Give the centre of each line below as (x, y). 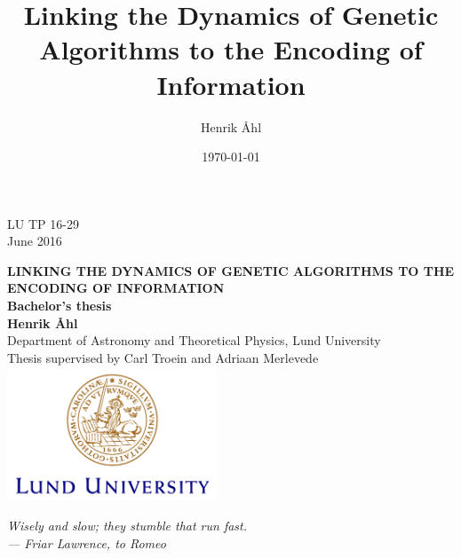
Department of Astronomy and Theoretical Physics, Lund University (194, 340)
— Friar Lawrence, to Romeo (87, 542)
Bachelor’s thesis (60, 306)
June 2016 (35, 241)
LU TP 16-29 (43, 223)
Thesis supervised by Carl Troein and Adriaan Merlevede (163, 357)
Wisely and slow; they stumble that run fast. (127, 526)
